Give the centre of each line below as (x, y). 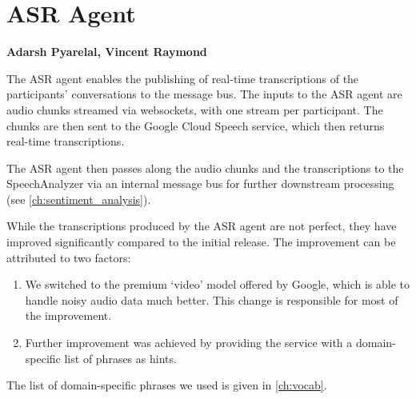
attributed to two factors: (69, 257)
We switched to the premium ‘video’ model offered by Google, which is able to (217, 284)
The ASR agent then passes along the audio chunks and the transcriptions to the (205, 168)
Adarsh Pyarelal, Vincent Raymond (107, 52)
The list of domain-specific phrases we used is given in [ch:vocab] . (167, 385)
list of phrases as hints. (120, 358)
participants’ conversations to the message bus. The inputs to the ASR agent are (204, 94)
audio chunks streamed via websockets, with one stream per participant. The (195, 109)
